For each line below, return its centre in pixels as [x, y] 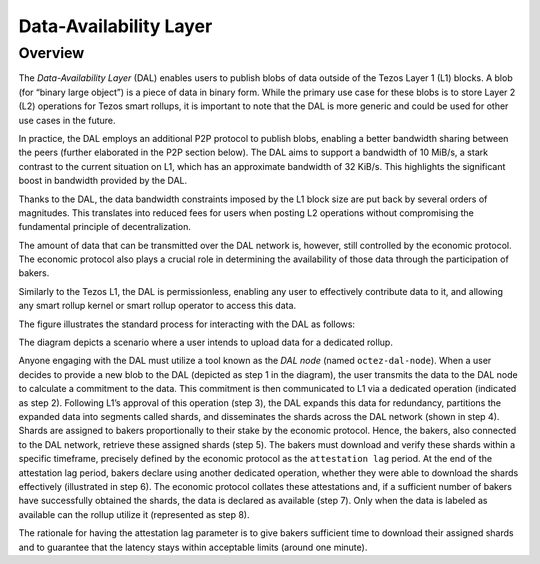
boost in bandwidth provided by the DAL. [103, 181]
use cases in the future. [67, 120]
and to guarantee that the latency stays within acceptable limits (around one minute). [193, 547]
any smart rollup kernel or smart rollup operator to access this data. [157, 306]
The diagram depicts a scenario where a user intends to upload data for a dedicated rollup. [206, 342]
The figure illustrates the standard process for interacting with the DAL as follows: [186, 324]
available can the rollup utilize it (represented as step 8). [134, 514]
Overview [51, 53]
